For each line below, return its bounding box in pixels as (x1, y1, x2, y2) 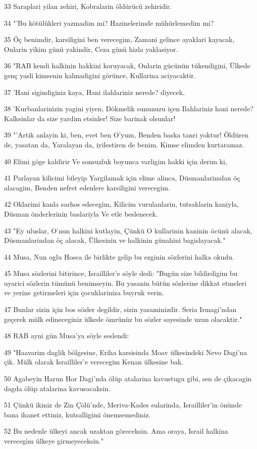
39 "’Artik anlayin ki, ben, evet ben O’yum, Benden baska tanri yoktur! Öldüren (4, 130, 249, 140)
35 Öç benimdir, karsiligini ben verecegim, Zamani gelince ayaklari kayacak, (4, 34, 235, 45)
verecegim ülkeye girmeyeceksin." (4, 436, 103, 446)
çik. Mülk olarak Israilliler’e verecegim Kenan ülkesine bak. (4, 357, 183, 367)
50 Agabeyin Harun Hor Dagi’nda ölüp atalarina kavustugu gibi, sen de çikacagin (4, 373, 252, 384)
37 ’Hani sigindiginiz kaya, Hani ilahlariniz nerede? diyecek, (4, 87, 185, 97)
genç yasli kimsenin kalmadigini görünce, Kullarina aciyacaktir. (4, 70, 196, 80)
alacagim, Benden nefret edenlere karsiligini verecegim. (4, 182, 170, 192)
